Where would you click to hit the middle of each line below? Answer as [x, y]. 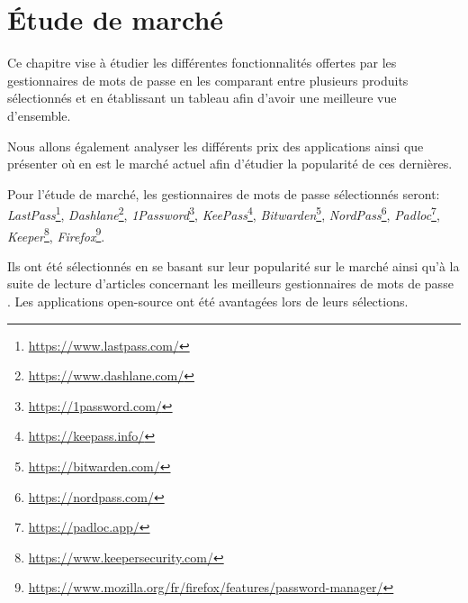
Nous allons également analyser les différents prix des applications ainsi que [216, 146]
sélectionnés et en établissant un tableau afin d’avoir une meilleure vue [202, 98]
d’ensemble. [39, 115]
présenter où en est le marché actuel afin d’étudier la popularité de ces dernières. [230, 164]
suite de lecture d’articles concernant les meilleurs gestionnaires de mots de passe [230, 283]
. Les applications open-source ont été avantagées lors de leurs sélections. [208, 301]
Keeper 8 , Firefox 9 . [56, 234]
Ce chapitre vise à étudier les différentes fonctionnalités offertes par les [202, 63]
